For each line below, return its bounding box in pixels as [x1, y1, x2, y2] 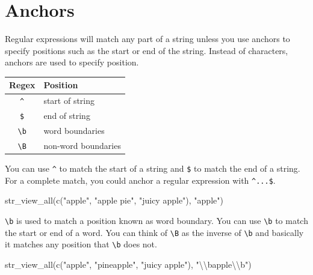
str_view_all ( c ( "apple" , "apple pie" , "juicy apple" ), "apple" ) [5, 194, 223, 207]
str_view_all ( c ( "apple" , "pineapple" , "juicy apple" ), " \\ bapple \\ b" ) [5, 258, 252, 270]
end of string [43, 109, 90, 122]
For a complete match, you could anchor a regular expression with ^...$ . [5, 174, 276, 186]
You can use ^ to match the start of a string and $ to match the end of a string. [5, 162, 300, 175]
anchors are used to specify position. [5, 56, 139, 68]
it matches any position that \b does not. [5, 238, 157, 250]
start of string [43, 94, 95, 107]
